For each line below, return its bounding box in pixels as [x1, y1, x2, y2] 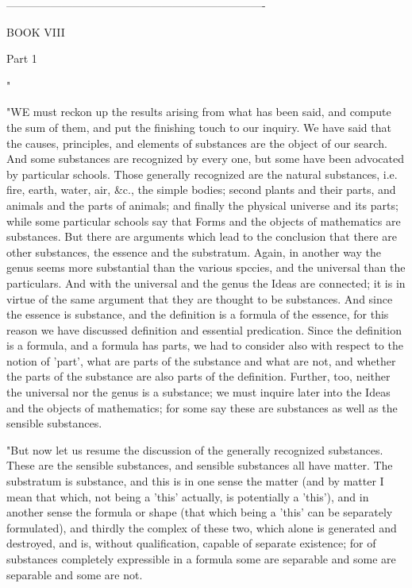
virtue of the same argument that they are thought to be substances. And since [6, 290, 393, 307]
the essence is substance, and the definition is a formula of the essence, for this [6, 306, 389, 323]
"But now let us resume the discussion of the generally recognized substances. [6, 441, 383, 458]
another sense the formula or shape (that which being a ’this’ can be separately [6, 504, 393, 520]
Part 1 [6, 50, 37, 67]
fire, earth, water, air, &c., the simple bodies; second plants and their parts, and [6, 181, 396, 198]
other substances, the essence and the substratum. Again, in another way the [6, 243, 381, 260]
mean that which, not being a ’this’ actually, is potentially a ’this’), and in [6, 488, 369, 505]
